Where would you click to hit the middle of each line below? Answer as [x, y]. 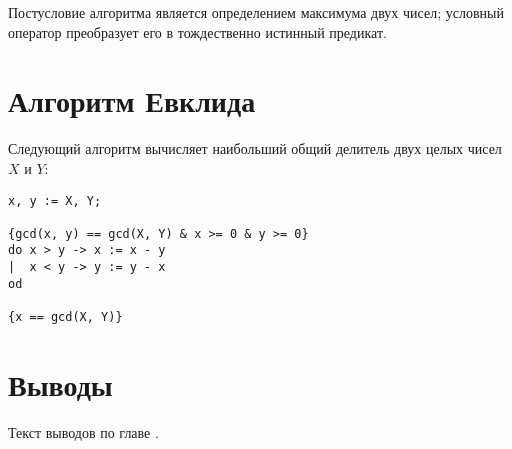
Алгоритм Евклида [132, 100]
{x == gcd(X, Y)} [65, 317]
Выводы [60, 383]
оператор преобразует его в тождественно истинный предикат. [197, 31]
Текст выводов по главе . [83, 431]
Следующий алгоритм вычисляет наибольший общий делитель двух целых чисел [255, 148]
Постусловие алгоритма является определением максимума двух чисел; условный [256, 12]
